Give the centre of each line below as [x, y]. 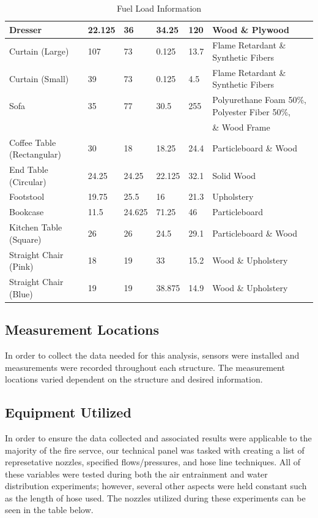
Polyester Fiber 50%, [251, 111]
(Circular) [28, 181]
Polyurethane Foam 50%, [259, 100]
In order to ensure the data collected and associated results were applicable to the [158, 437]
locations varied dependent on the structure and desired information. [134, 379]
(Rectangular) [35, 154]
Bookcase [27, 212]
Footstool [27, 196]
